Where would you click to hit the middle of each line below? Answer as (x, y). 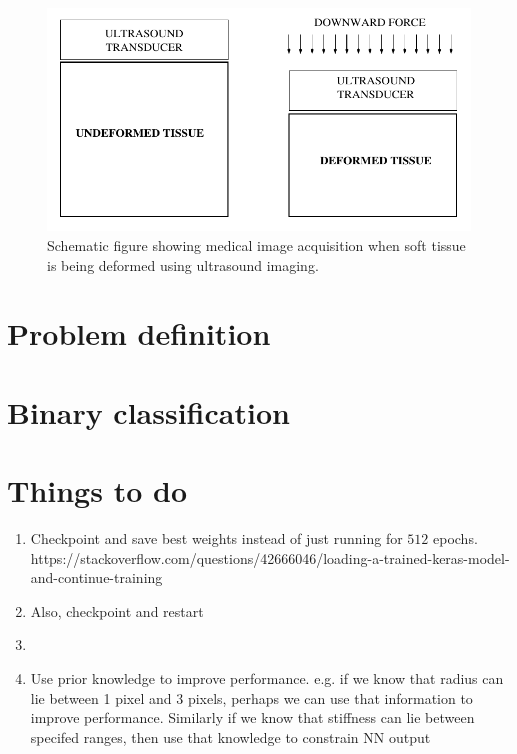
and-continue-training (96, 577)
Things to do (97, 490)
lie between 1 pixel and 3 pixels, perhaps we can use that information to (251, 697)
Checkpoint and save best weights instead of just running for (216, 538)
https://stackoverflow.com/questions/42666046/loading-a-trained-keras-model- (270, 557)
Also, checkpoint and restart (117, 610)
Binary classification (148, 411)
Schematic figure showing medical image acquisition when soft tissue (256, 245)
